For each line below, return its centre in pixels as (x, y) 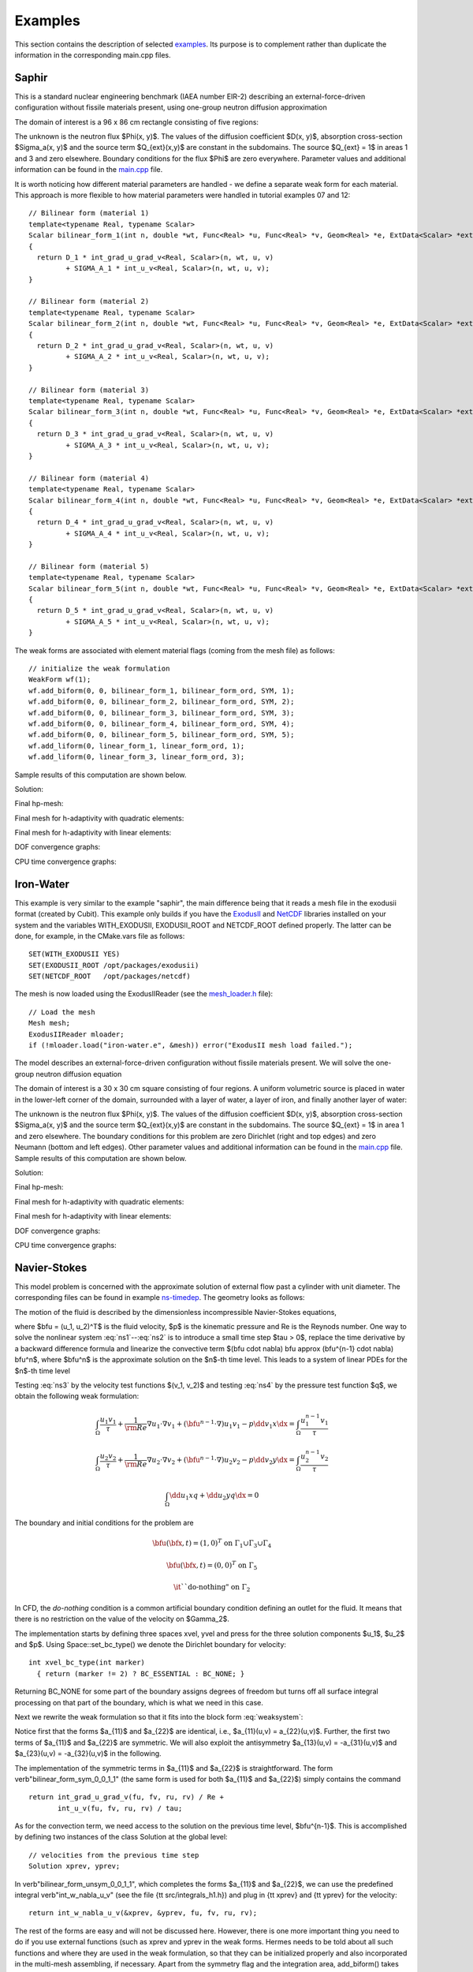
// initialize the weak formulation (99, 668)
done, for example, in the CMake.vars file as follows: (100, 936)
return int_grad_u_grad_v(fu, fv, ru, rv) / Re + (127, 1797)
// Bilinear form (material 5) (89, 566)
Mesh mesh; (50, 1023)
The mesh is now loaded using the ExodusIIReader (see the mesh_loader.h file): (144, 994)
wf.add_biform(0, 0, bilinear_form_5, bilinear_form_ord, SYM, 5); (162, 735)
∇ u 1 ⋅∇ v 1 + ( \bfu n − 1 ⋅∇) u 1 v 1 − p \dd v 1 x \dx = (221, 1424)
